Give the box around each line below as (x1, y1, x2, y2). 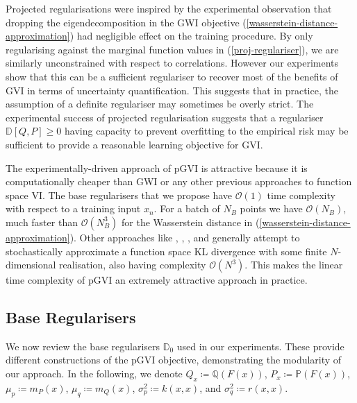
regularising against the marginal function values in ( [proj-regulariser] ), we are (6, 42, 339, 56)
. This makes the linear (244, 257, 343, 272)
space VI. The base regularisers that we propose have (6, 187, 232, 202)
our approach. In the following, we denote (6, 366, 183, 381)
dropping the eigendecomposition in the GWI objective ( (6, 15, 247, 29)
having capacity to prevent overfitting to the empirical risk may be (65, 123, 349, 138)
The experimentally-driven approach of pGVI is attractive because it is (6, 160, 308, 175)
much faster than (6, 214, 78, 229)
